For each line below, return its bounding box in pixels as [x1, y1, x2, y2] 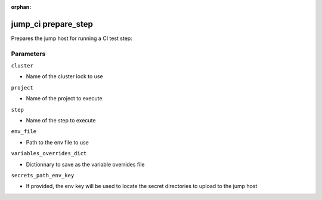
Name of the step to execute [26, 117, 96, 124]
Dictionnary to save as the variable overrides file [26, 161, 145, 168]
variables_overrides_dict [11, 150, 87, 157]
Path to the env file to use [26, 139, 89, 146]
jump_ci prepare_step [11, 19, 94, 29]
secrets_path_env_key [11, 172, 75, 179]
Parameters [11, 50, 46, 58]
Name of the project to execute [26, 95, 103, 102]
